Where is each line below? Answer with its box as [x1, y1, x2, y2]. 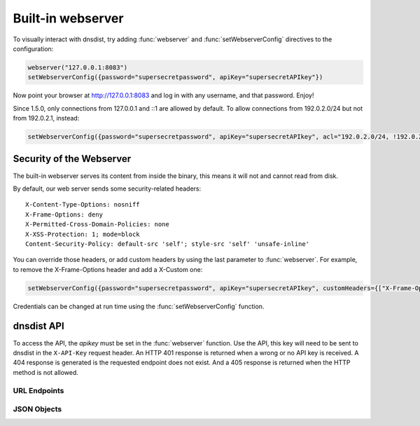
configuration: [13, 44, 54, 53]
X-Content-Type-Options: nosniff [25, 200, 140, 209]
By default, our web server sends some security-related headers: [13, 184, 202, 193]
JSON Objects [13, 404, 62, 414]
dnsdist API [13, 320, 64, 332]
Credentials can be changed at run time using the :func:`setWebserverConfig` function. [13, 302, 265, 310]
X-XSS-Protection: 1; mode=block [25, 230, 140, 238]
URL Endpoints [13, 385, 64, 395]
